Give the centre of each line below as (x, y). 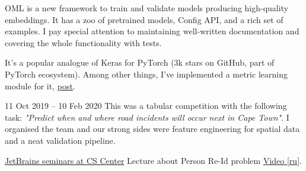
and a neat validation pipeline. (60, 140)
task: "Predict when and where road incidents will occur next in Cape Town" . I (147, 117)
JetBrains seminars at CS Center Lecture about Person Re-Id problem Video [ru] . (153, 160)
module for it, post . (40, 85)
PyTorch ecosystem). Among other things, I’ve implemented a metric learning (146, 74)
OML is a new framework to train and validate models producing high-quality (147, 8)
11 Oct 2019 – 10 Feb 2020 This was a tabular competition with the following (146, 106)
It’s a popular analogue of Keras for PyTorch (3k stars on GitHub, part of (140, 62)
